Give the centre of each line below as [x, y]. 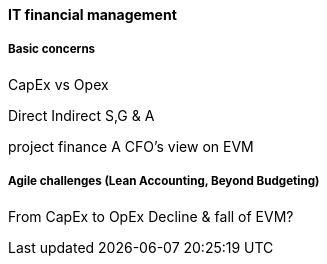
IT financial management [92, 14]
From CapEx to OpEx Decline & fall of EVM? [151, 216]
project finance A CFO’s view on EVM [131, 146]
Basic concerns [52, 49]
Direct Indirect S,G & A [81, 115]
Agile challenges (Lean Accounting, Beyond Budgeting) [164, 181]
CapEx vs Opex [58, 84]
